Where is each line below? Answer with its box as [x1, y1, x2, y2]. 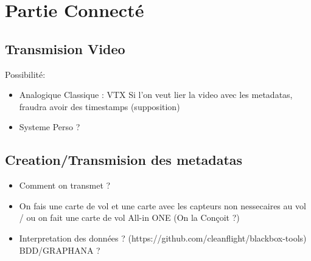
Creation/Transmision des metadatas [5, 150, 243, 169]
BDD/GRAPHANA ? [19, 243, 100, 256]
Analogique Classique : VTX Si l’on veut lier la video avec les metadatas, [19, 88, 293, 101]
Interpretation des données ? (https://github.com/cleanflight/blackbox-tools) [19, 231, 307, 244]
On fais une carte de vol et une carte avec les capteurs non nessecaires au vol [19, 199, 306, 212]
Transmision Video [5, 39, 125, 58]
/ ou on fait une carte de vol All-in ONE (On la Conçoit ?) [19, 211, 240, 224]
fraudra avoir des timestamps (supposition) [19, 100, 180, 113]
